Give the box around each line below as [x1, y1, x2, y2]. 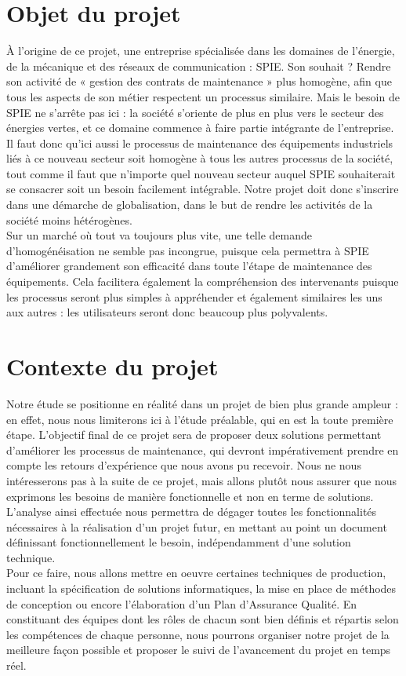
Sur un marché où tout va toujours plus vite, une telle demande [6, 227, 312, 243]
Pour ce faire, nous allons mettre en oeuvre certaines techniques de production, [6, 565, 386, 581]
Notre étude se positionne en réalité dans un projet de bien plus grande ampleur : [6, 395, 398, 411]
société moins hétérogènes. [6, 211, 132, 228]
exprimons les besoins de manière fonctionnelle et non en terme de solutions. [6, 488, 374, 504]
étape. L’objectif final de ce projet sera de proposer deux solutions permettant [6, 426, 382, 443]
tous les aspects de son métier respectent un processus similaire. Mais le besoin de [6, 88, 400, 104]
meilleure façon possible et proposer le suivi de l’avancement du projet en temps [6, 641, 391, 658]
